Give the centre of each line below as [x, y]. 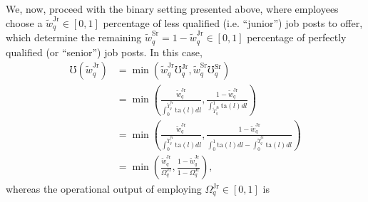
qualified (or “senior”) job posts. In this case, [104, 52]
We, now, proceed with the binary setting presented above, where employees [172, 9]
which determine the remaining [74, 37]
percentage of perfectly [297, 37]
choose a [24, 22]
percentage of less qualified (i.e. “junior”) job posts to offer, [233, 22]
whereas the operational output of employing [104, 189]
